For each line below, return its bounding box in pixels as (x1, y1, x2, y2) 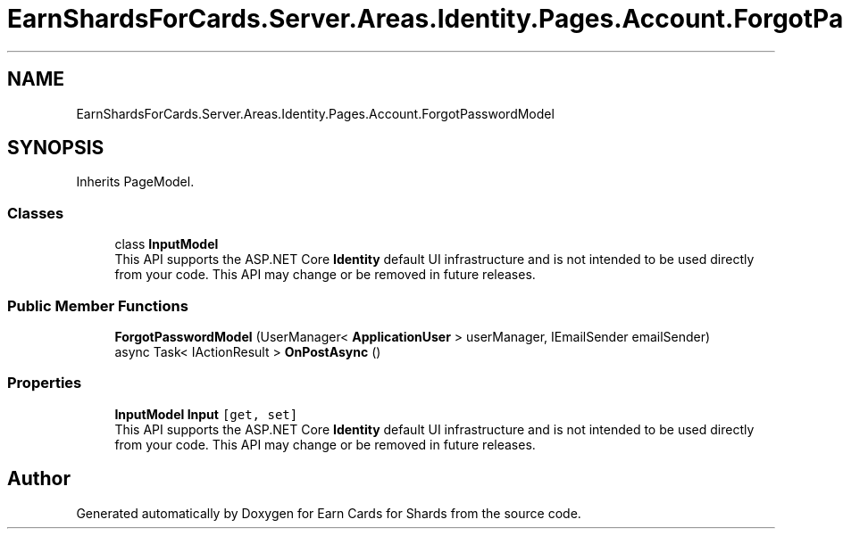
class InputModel (114, 236, 219, 252)
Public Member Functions (7, 296, 188, 315)
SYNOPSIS (7, 136, 104, 160)
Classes (7, 203, 64, 222)
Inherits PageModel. (76, 174, 195, 190)
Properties (7, 374, 82, 392)
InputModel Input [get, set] (114, 406, 298, 422)
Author (7, 467, 71, 491)
